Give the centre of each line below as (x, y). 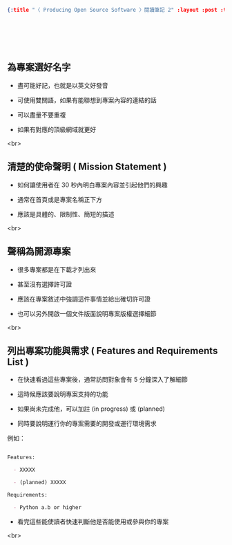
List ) (18, 362)
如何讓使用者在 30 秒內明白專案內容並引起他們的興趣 (92, 185)
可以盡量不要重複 (41, 115)
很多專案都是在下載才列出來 (57, 269)
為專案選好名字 (39, 67)
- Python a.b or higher (47, 507)
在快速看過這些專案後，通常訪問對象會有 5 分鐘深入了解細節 (102, 380)
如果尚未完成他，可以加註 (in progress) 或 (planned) (91, 409)
